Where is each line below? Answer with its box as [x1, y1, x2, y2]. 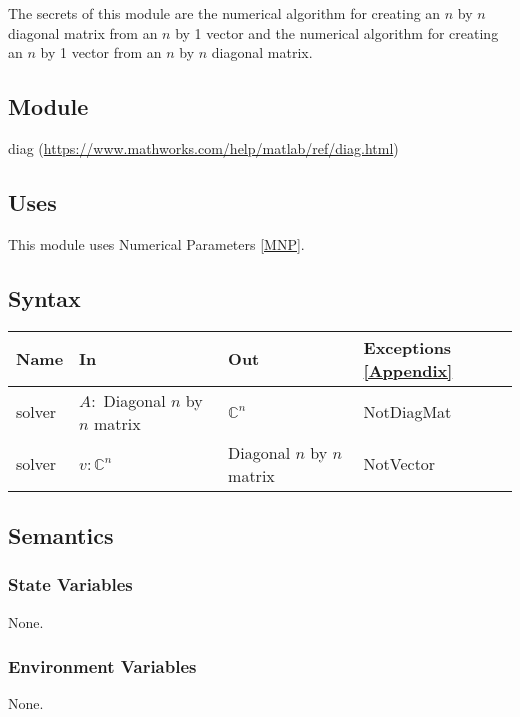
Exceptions [363, 335, 452, 359]
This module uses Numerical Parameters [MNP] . [8, 233, 305, 254]
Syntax [8, 282, 81, 313]
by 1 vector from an [40, 42, 162, 63]
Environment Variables [8, 654, 197, 679]
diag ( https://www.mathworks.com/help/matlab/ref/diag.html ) [8, 137, 399, 158]
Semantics [8, 519, 114, 550]
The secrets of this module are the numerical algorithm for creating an [8, 3, 441, 23]
